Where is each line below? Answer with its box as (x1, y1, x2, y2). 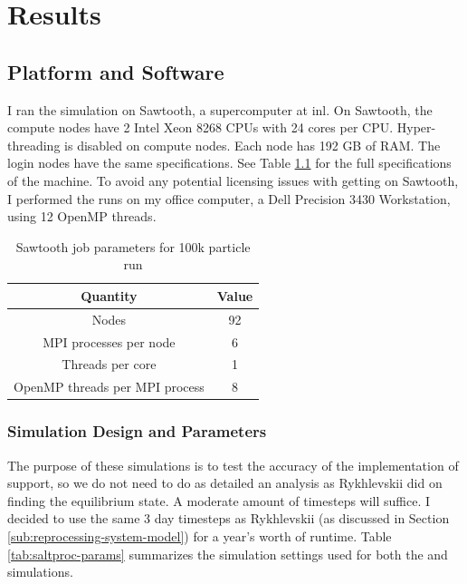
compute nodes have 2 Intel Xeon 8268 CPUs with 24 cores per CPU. (7, 118, 394, 137)
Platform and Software (7, 57, 224, 85)
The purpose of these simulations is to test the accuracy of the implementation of (7, 455, 459, 474)
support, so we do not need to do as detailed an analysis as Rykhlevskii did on (7, 473, 443, 492)
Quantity (81, 286, 138, 305)
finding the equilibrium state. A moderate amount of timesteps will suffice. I (7, 491, 431, 510)
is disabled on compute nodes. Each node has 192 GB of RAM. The (64, 135, 441, 154)
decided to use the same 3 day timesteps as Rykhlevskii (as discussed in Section (7, 509, 450, 528)
